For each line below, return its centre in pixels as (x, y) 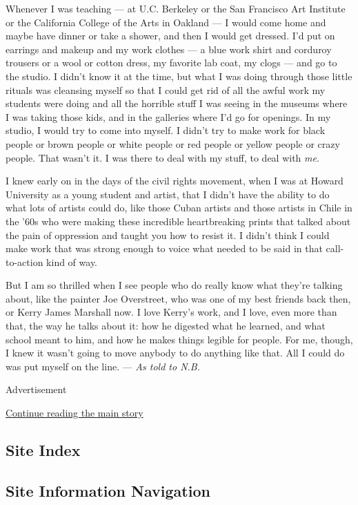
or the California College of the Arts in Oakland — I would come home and (166, 22)
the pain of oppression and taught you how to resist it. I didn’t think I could (168, 235)
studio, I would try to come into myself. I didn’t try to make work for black (166, 130)
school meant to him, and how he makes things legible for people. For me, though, (179, 339)
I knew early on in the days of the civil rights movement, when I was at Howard (175, 181)
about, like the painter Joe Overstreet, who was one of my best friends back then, (178, 298)
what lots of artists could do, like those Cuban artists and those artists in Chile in (179, 208)
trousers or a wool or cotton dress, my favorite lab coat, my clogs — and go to (171, 63)
